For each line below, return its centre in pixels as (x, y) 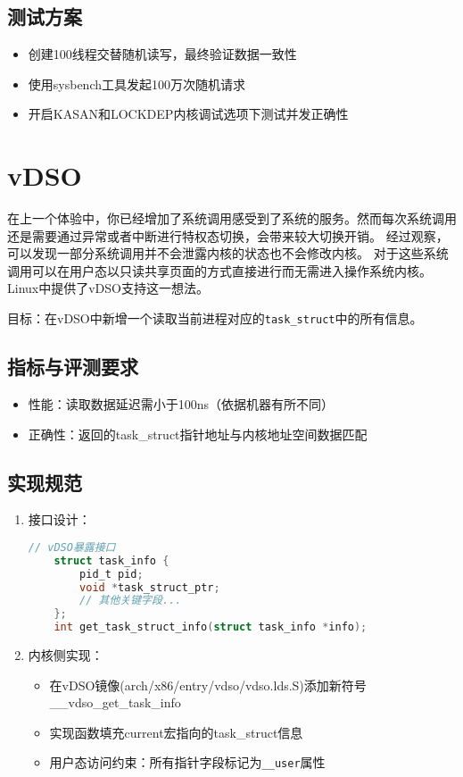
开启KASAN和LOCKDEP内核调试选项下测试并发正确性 (188, 114)
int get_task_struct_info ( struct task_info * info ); (211, 627)
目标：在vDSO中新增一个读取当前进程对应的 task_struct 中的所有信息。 (215, 318)
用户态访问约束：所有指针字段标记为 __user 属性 (187, 762)
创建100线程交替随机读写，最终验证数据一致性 (162, 54)
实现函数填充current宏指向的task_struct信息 (176, 732)
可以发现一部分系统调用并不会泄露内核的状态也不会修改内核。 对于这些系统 (228, 253)
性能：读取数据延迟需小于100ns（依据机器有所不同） (181, 403)
